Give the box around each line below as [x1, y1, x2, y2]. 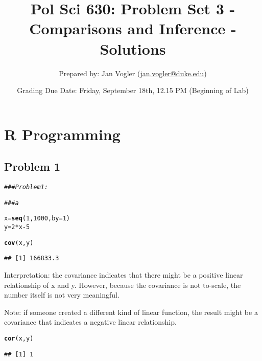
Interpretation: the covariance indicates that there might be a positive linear [4, 269, 243, 280]
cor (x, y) [4, 334, 34, 342]
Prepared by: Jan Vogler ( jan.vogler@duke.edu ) [59, 67, 207, 78]
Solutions [100, 38, 166, 59]
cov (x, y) [4, 239, 34, 246]
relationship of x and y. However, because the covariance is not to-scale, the [4, 279, 241, 290]
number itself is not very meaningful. [4, 289, 120, 300]
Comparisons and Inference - [29, 18, 236, 39]
